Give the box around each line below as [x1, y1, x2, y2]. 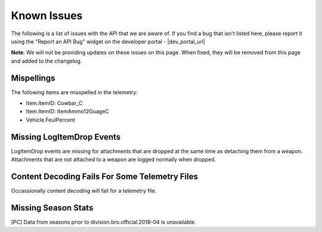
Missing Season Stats [11, 203, 94, 213]
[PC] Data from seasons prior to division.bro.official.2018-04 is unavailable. [11, 218, 196, 225]
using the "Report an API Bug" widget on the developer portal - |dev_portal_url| [11, 38, 206, 45]
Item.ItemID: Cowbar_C [26, 100, 83, 107]
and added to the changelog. [11, 57, 82, 64]
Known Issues [11, 9, 83, 22]
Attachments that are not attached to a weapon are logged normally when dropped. [11, 156, 216, 163]
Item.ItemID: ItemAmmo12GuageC [26, 108, 110, 115]
